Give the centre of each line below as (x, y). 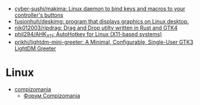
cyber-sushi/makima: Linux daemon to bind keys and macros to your (100, 9)
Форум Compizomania (52, 95)
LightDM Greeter (35, 48)
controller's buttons (39, 15)
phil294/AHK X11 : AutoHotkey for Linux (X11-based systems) (88, 35)
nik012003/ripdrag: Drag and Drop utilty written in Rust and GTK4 (96, 28)
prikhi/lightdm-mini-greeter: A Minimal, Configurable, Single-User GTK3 (104, 42)
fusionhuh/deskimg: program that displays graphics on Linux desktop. (102, 21)
